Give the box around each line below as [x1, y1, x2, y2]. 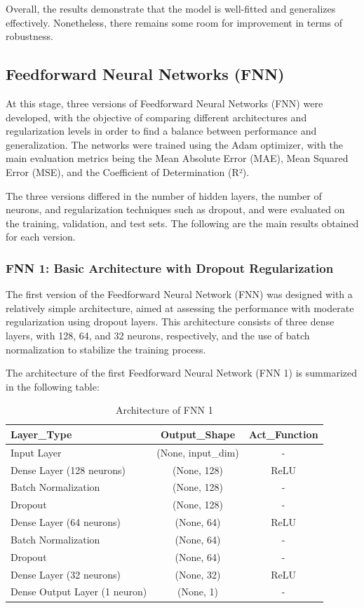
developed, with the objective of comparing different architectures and [6, 109, 307, 124]
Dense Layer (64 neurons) [11, 515, 121, 529]
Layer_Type [11, 426, 72, 441]
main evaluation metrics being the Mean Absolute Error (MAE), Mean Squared [6, 151, 349, 165]
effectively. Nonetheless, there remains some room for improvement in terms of [6, 15, 343, 29]
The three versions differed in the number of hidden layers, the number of [6, 188, 322, 203]
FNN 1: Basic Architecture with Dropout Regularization [6, 259, 334, 276]
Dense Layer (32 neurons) [11, 567, 121, 581]
